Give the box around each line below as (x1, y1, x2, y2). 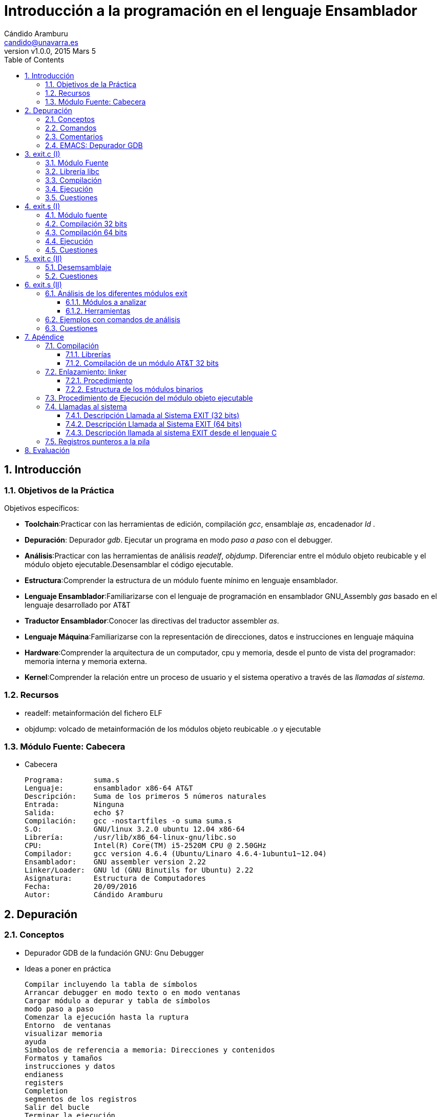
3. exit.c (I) (25, 149, 60, 158)
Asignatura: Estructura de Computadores (25, 874, 206, 883)
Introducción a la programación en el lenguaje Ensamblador (4, 2, 417, 19)
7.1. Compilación (45, 341, 99, 350)
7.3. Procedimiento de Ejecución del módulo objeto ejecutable (45, 393, 253, 402)
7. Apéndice (25, 332, 64, 341)
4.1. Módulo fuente (45, 210, 108, 219)
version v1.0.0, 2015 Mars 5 (4, 46, 96, 55)
